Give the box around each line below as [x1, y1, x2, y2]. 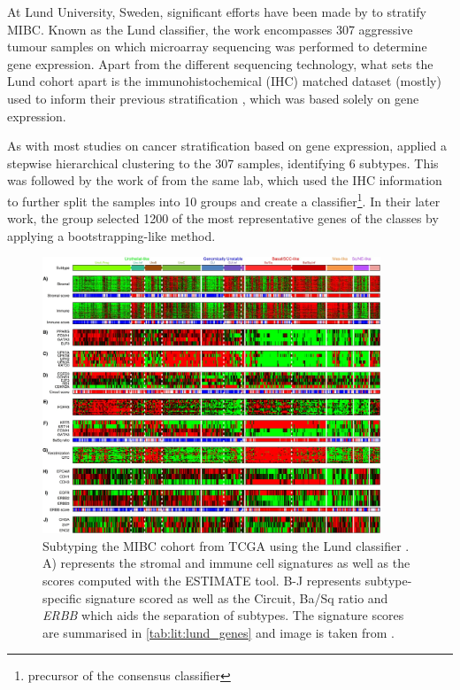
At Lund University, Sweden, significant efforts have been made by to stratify [7, 3, 426, 20]
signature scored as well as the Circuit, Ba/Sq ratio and [85, 588, 388, 607]
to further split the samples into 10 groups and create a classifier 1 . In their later [7, 189, 441, 210]
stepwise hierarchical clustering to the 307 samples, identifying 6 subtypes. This [7, 153, 439, 172]
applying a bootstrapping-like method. [7, 226, 216, 244]
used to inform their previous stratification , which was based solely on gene [7, 89, 419, 107]
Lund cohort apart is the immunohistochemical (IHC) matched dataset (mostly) [7, 72, 441, 90]
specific [42, 588, 82, 607]
